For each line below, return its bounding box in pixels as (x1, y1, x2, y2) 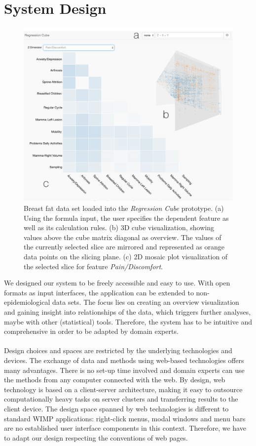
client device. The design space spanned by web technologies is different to (4, 403, 229, 413)
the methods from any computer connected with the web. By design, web (4, 374, 225, 385)
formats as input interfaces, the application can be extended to (4, 287, 194, 297)
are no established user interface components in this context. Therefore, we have (4, 423, 246, 433)
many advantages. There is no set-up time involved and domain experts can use (4, 365, 245, 375)
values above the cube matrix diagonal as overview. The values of (24, 232, 221, 242)
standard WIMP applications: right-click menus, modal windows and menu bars (4, 413, 246, 423)
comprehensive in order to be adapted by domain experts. (4, 326, 179, 336)
